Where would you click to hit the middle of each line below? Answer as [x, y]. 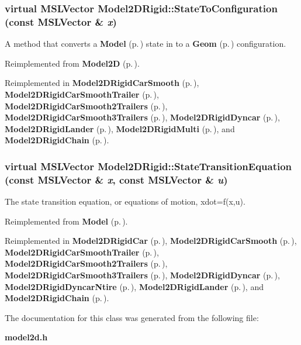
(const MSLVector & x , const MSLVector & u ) [116, 179]
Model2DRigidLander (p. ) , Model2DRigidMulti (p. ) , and [120, 128]
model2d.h [26, 337]
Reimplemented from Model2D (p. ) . [72, 63]
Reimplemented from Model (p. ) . [66, 221]
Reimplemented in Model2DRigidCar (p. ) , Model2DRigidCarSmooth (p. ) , [151, 241]
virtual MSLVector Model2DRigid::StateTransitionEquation [148, 166]
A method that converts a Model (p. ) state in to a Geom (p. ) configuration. [146, 44]
